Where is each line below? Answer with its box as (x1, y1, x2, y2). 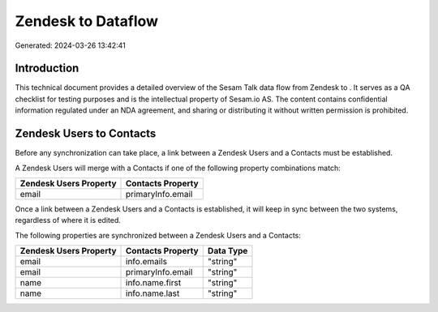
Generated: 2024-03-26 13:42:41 (15, 41, 126, 50)
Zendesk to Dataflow (15, 12, 158, 30)
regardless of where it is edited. (15, 216, 122, 225)
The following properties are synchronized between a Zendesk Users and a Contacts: (15, 230, 302, 240)
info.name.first (126, 277, 182, 288)
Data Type (207, 246, 248, 257)
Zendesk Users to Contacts (15, 126, 157, 141)
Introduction (15, 62, 79, 75)
